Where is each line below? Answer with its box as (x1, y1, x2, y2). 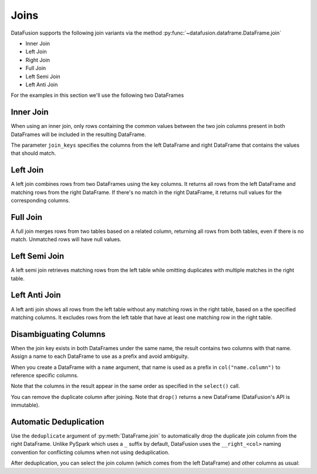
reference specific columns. (11, 372, 79, 379)
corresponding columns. (11, 197, 70, 204)
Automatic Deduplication (11, 417, 104, 426)
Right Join (25, 56, 50, 63)
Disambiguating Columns (11, 329, 106, 339)
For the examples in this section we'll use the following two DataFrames (11, 92, 184, 99)
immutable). (11, 402, 40, 409)
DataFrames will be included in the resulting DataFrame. (11, 131, 146, 138)
